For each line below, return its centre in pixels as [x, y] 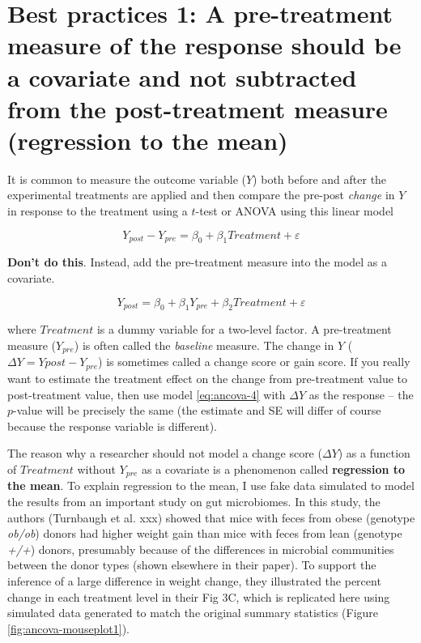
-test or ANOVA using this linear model [294, 211]
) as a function [374, 453]
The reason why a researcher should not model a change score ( [165, 453]
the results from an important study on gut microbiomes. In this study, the [194, 501]
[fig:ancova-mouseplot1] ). [68, 628]
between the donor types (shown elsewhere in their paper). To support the [192, 565]
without [96, 468]
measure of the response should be [204, 45]
